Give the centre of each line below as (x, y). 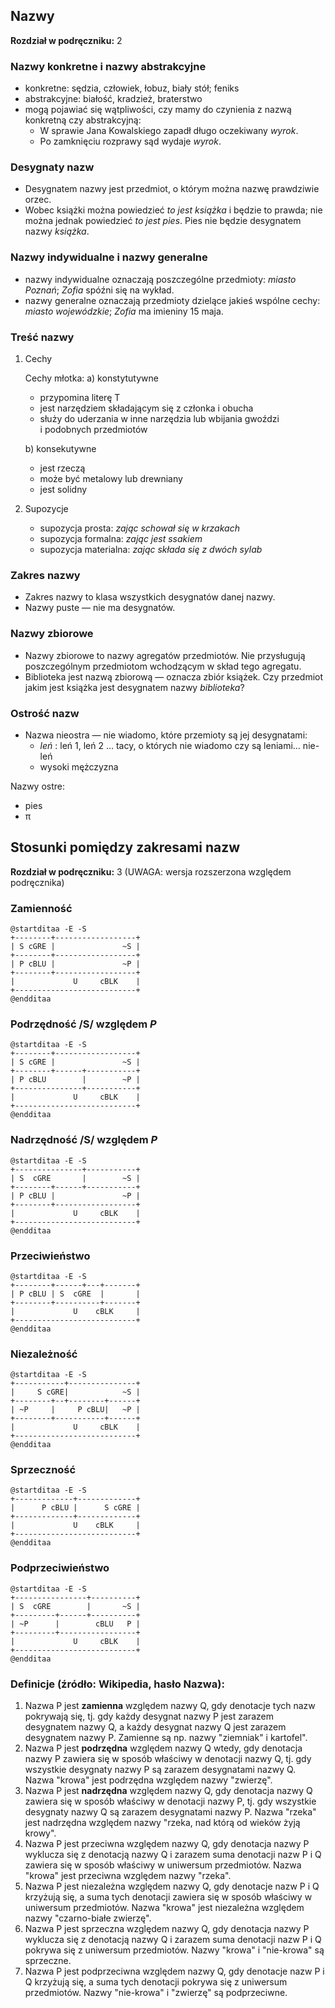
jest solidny (63, 489)
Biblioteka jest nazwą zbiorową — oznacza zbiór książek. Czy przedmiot (174, 676)
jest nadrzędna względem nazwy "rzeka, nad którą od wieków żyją (162, 1823)
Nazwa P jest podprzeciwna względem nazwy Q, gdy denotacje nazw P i (174, 1971)
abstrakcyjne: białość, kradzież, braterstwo (113, 99)
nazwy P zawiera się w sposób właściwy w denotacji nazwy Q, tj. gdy (168, 1759)
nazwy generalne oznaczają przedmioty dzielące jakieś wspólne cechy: (172, 300)
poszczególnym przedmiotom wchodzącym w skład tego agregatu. (163, 666)
